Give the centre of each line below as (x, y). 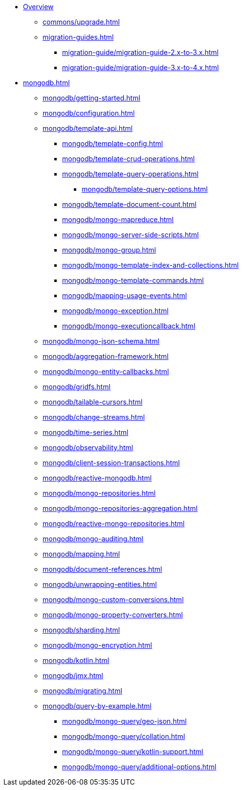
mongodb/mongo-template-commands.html (133, 280)
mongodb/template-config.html (113, 143)
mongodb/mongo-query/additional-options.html (139, 767)
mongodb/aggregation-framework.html (106, 356)
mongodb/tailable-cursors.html (93, 402)
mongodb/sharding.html (81, 630)
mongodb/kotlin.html (76, 660)
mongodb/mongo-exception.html (115, 311)
